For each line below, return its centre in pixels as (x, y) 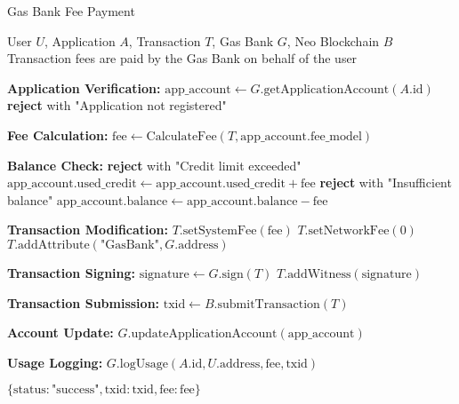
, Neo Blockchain (333, 40)
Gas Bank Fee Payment (71, 11)
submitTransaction (269, 304)
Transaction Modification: (88, 230)
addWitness (319, 274)
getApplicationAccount (326, 89)
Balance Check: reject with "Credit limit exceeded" (154, 165)
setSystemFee (220, 231)
